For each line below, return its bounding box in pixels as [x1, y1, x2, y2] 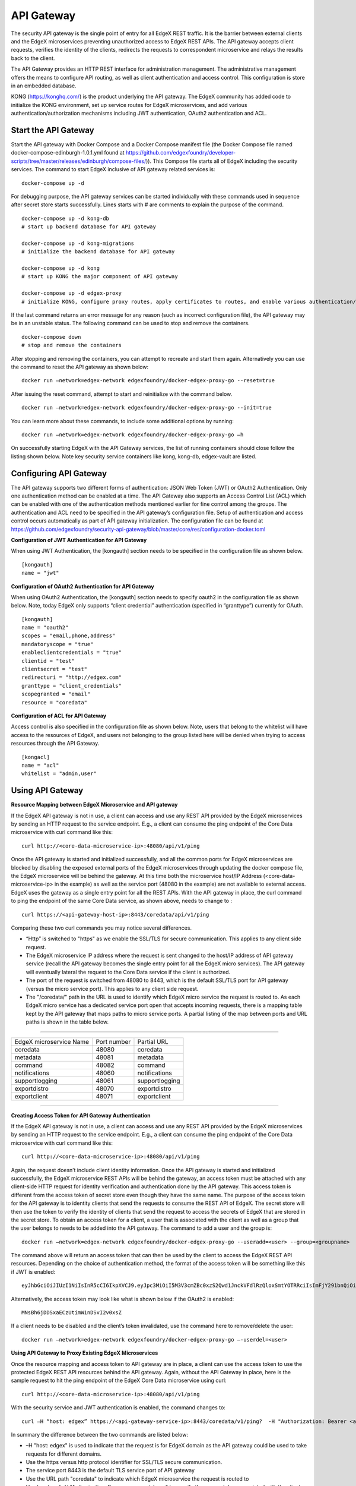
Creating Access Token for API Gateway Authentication [11, 1112, 151, 1119]
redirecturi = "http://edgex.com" [21, 674, 122, 681]
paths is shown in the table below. [26, 1018, 109, 1025]
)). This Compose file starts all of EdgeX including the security [145, 158, 298, 165]
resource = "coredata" [21, 699, 88, 706]
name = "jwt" [21, 569, 59, 577]
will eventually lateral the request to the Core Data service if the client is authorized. [26, 968, 231, 975]
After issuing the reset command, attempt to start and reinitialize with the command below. [11, 390, 233, 398]
